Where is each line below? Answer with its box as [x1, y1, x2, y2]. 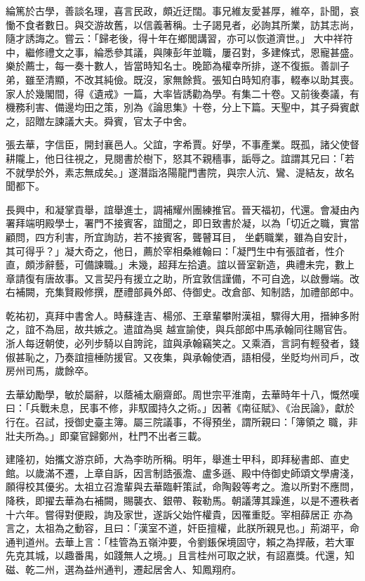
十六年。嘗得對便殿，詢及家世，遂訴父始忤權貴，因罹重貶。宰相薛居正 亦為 [6, 507, 353, 521]
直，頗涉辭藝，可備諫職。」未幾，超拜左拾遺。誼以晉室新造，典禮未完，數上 [6, 257, 354, 272]
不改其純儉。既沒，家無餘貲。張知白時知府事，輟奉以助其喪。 [74, 72, 359, 86]
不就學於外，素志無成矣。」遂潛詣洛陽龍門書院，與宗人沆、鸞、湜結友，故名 [6, 164, 354, 179]
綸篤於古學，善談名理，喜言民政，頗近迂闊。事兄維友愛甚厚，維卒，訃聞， [6, 4, 350, 18]
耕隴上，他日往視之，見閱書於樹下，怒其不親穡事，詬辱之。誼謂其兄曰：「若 [6, 150, 354, 165]
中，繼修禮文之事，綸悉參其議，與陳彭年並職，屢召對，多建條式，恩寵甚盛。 [6, 44, 359, 59]
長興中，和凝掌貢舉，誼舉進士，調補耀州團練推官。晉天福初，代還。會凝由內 [6, 202, 359, 216]
